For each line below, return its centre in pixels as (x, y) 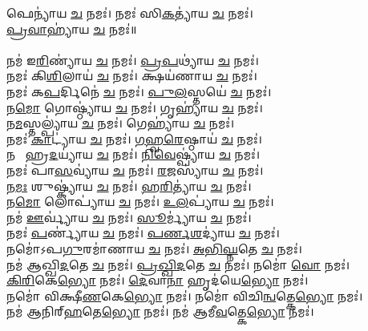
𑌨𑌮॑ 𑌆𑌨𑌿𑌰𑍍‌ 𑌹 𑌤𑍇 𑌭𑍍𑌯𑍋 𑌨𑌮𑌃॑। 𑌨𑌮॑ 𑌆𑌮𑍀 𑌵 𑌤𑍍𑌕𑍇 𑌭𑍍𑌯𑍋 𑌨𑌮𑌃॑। (160, 311)
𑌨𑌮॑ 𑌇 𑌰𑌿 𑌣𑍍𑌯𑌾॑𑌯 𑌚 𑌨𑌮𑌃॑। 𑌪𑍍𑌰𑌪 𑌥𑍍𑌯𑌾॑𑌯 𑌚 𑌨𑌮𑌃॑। (133, 60)
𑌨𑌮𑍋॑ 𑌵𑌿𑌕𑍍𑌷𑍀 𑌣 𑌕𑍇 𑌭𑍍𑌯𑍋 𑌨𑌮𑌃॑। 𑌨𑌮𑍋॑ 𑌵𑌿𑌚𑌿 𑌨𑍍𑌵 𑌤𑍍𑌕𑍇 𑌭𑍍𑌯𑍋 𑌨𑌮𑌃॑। (185, 295)
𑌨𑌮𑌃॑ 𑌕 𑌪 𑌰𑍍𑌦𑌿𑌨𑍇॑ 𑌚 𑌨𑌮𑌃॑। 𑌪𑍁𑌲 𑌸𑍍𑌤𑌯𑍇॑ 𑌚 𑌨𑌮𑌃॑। (139, 91)
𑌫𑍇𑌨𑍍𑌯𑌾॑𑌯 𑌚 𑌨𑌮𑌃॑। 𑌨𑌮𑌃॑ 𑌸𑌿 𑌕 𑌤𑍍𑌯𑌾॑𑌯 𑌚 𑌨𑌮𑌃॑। (130, 13)
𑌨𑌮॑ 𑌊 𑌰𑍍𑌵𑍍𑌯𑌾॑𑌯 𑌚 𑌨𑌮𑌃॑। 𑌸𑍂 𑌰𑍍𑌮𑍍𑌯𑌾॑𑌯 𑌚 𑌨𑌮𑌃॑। (129, 217)
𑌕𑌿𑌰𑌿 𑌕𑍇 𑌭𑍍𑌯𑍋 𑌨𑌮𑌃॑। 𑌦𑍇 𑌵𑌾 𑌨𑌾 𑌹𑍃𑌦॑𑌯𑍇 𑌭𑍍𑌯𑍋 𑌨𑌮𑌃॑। (158, 280)
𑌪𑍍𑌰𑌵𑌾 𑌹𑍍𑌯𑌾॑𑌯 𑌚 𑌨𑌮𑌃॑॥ (72, 28)
